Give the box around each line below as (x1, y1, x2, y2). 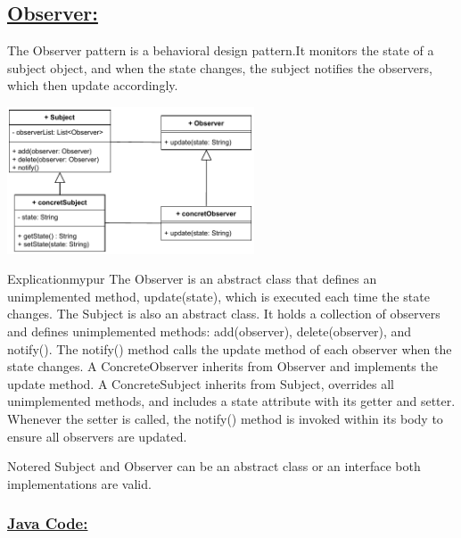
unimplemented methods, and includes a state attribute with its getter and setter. (7, 392, 456, 410)
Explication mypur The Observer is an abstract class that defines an (7, 269, 377, 288)
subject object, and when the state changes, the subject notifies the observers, (7, 58, 432, 77)
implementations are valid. (7, 474, 152, 492)
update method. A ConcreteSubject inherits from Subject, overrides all (7, 374, 394, 393)
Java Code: (7, 512, 88, 534)
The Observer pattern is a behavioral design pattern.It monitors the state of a (7, 41, 434, 60)
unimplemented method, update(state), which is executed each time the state (7, 286, 430, 305)
